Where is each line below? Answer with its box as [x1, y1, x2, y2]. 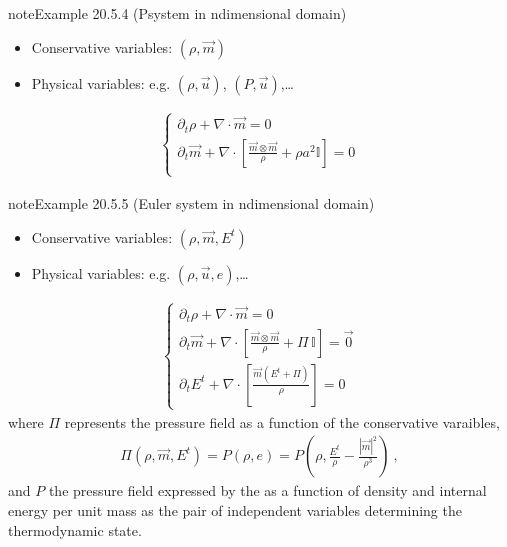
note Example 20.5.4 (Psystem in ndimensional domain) [8, 3, 347, 23]
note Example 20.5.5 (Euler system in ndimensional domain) [8, 192, 375, 213]
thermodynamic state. [8, 519, 142, 540]
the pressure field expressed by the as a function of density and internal [48, 480, 487, 501]
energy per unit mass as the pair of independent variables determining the [8, 500, 462, 521]
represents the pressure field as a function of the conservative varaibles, [64, 411, 500, 432]
